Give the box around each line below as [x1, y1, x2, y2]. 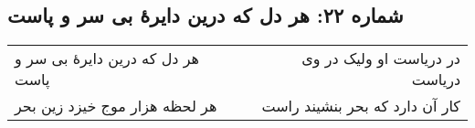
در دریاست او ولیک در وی [301, 48, 460, 69]
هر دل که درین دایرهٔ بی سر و [15, 48, 199, 69]
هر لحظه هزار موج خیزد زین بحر [15, 95, 217, 117]
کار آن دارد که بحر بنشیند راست [261, 95, 460, 117]
